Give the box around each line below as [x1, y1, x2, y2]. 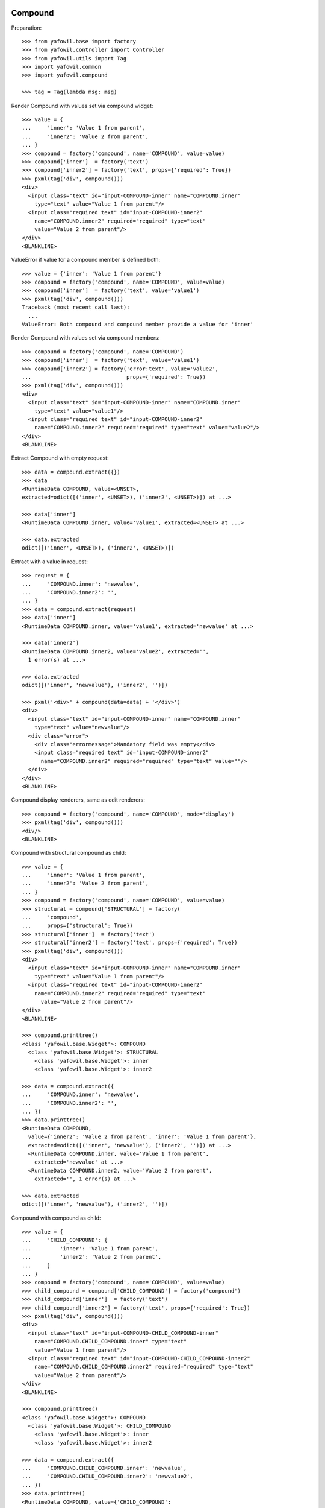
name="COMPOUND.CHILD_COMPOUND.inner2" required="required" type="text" [34, 1363, 254, 1370]
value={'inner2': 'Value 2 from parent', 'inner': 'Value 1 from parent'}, [28, 1133, 257, 1140]
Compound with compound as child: [11, 1214, 102, 1221]
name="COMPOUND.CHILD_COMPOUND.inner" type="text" [34, 1338, 187, 1345]
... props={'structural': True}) [22, 922, 134, 929]
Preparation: [11, 24, 42, 31]
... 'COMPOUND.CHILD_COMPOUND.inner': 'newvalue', [22, 1465, 187, 1472]
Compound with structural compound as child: [11, 849, 126, 857]
